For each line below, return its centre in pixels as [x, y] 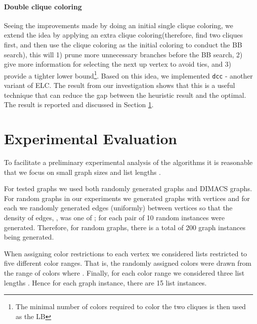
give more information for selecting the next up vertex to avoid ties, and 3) [118, 64]
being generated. [29, 237]
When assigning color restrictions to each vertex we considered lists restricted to [126, 253]
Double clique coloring [43, 6]
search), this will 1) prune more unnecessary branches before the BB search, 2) [123, 54]
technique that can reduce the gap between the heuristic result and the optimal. [125, 95]
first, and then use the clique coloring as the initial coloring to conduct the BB [123, 44]
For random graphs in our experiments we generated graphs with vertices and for [127, 198]
